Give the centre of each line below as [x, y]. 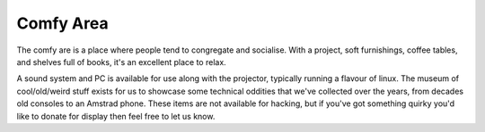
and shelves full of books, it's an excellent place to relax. [121, 62]
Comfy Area [62, 23]
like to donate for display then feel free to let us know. [116, 116]
